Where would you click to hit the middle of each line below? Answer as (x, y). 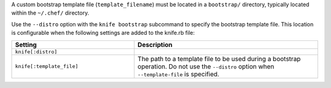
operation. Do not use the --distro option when (206, 66)
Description (155, 45)
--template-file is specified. (179, 74)
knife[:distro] (36, 52)
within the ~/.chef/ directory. (50, 13)
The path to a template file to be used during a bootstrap (219, 59)
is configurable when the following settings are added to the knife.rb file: (103, 33)
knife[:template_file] (47, 66)
